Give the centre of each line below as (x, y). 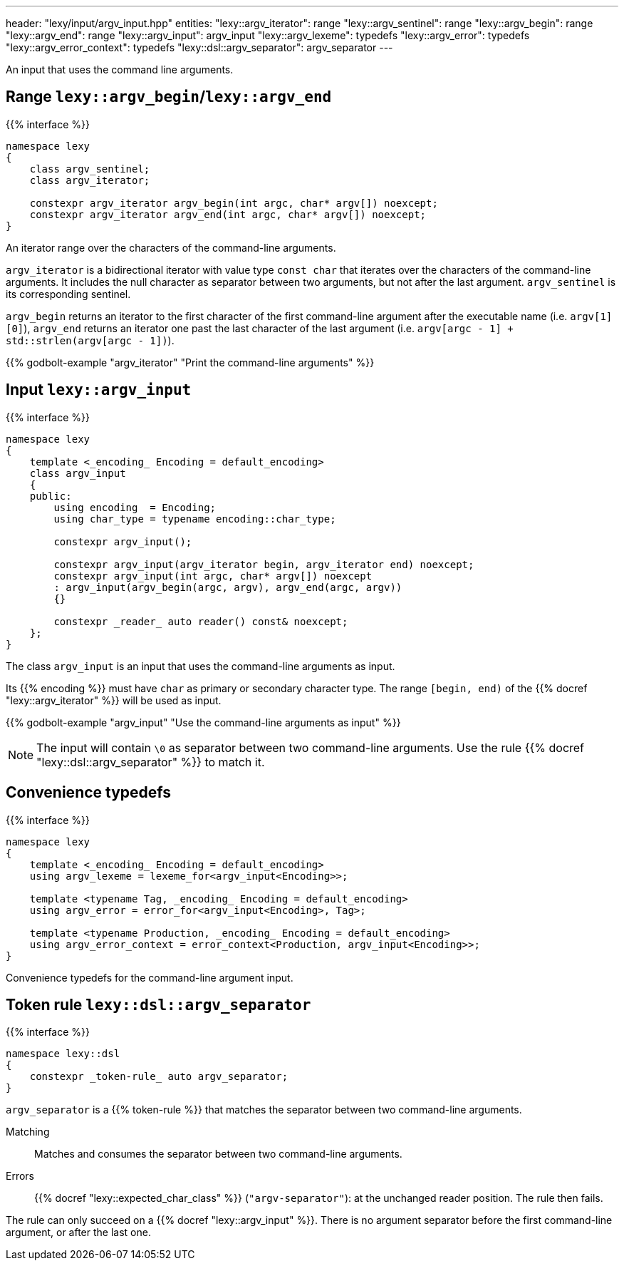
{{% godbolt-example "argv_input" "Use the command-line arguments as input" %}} (203, 722)
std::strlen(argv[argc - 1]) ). (90, 340)
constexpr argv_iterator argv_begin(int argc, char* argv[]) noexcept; (234, 203)
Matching (28, 1132)
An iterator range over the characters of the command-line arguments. (171, 247)
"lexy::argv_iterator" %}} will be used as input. (114, 700)
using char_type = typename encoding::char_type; (195, 519)
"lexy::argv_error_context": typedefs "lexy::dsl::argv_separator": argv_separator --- (199, 47)
